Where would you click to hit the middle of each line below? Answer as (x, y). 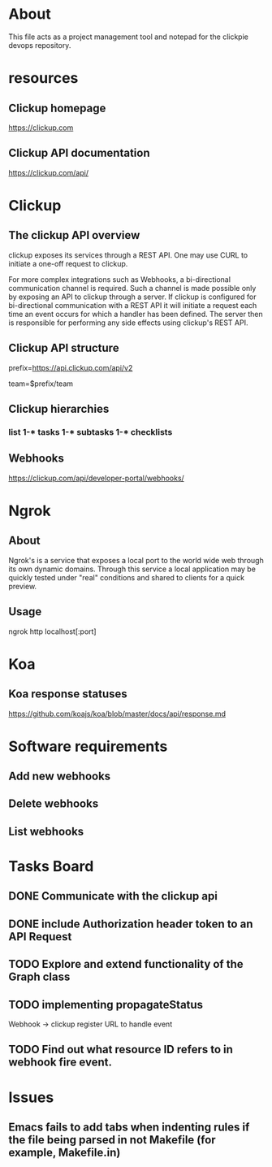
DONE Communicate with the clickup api (113, 896)
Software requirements (88, 746)
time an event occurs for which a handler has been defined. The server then (136, 314)
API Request (40, 937)
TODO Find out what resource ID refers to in (121, 1050)
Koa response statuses (68, 694)
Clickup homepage (57, 108)
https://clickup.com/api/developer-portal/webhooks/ (96, 478)
